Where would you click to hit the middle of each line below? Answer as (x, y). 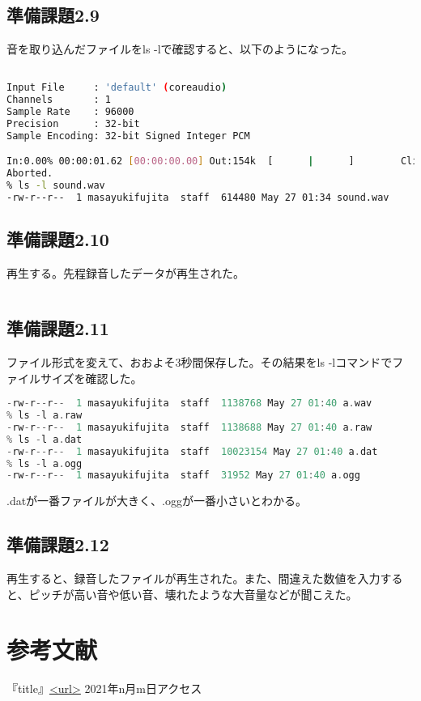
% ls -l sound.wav (56, 186)
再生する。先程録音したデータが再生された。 (125, 273)
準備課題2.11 (58, 328)
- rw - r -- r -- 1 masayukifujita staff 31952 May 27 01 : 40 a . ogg (183, 476)
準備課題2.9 (53, 15)
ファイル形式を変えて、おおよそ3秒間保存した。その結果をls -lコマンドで (200, 361)
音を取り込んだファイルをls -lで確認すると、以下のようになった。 (180, 49)
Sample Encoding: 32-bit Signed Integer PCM (128, 136)
